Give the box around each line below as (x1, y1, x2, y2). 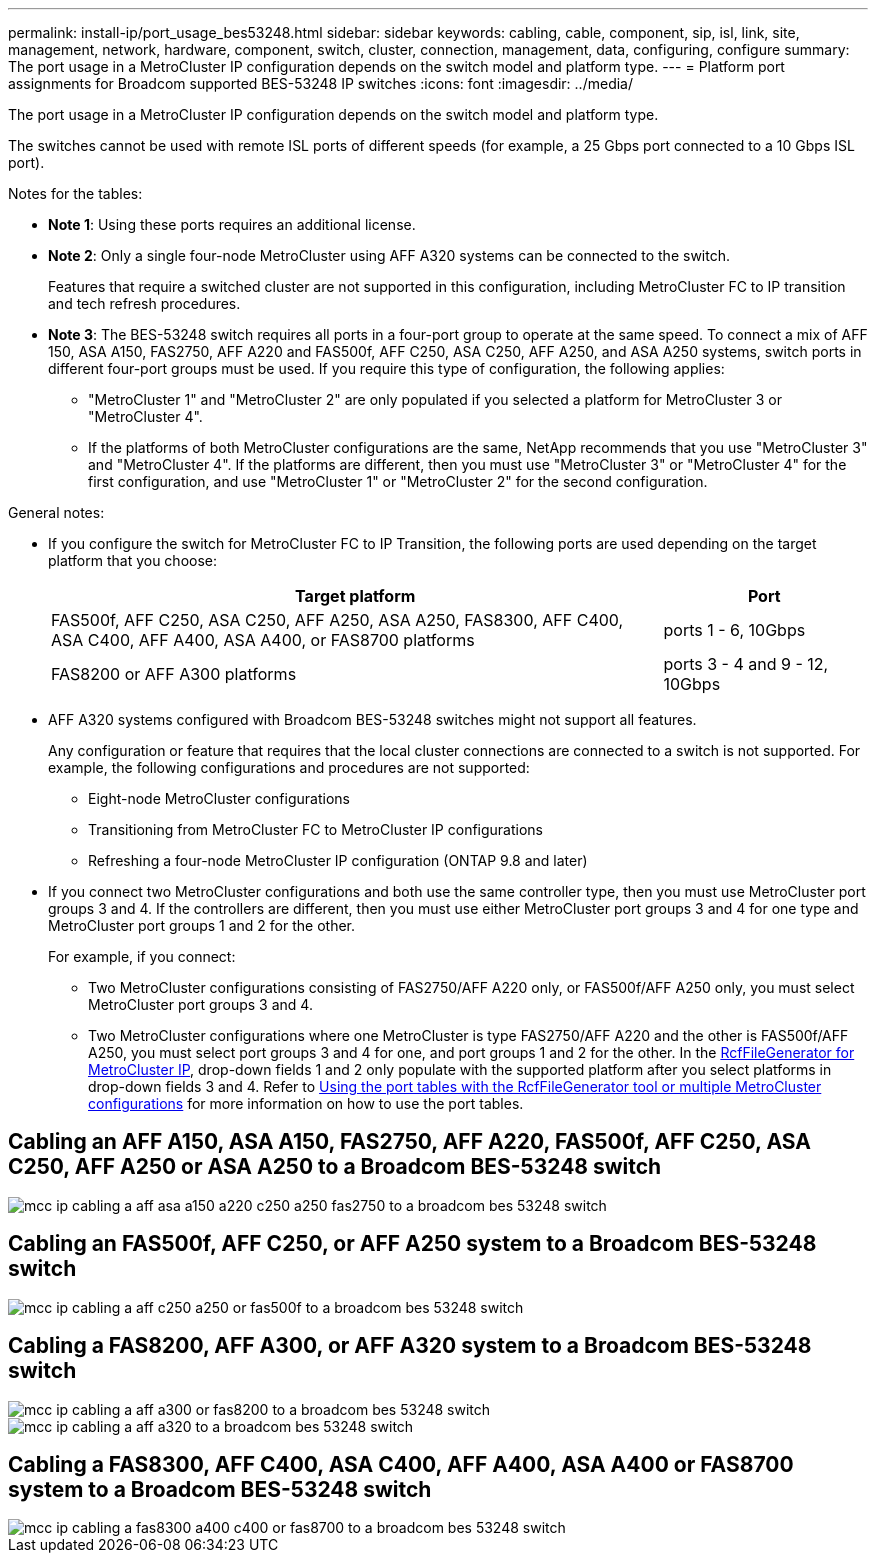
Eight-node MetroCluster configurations (88, 790, 350, 807)
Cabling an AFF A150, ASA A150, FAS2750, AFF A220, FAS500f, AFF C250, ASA (8, 1129, 811, 1155)
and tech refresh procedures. (48, 295, 241, 312)
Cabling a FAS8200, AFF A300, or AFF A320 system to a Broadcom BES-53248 (8, 1333, 812, 1359)
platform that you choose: (48, 552, 218, 569)
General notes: (8, 504, 105, 521)
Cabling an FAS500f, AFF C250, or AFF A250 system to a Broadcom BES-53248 (8, 1231, 817, 1257)
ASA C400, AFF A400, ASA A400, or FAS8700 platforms (51, 630, 475, 650)
